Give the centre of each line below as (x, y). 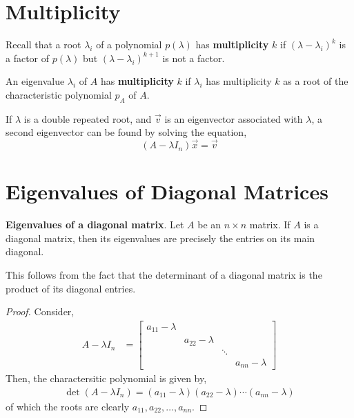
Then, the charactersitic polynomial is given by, (106, 378)
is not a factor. (194, 58)
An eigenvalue (35, 81)
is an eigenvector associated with (234, 118)
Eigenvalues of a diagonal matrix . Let (95, 225)
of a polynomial (129, 44)
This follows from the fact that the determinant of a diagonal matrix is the (164, 275)
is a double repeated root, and (88, 118)
